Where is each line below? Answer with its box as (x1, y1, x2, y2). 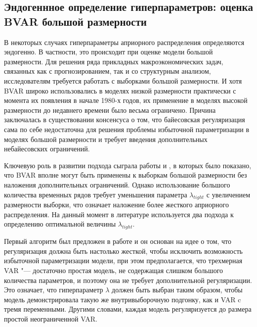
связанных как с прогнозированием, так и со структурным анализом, (4, 66, 211, 76)
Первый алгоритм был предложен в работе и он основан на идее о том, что (4, 236, 232, 246)
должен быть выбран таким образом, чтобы (112, 284, 243, 295)
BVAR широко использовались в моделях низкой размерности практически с (4, 85, 236, 95)
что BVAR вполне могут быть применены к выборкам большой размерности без (4, 170, 247, 180)
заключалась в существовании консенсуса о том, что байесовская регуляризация (4, 114, 245, 125)
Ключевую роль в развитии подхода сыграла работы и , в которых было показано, (4, 160, 252, 170)
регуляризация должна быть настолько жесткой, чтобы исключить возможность (4, 245, 243, 256)
